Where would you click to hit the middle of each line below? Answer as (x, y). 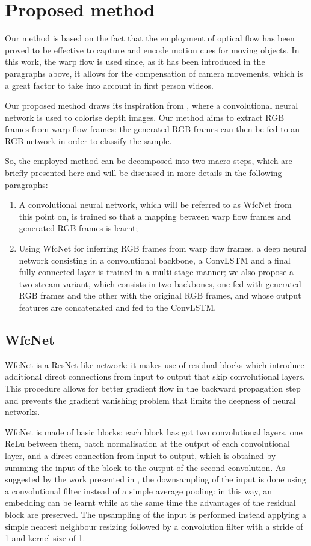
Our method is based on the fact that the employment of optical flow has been (150, 38)
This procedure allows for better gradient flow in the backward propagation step (153, 388)
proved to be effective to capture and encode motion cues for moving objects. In (152, 50)
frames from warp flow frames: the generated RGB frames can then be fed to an (152, 129)
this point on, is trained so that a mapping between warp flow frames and (155, 216)
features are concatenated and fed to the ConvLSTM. (118, 307)
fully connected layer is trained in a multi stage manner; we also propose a (156, 272)
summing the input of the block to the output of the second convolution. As (145, 467)
